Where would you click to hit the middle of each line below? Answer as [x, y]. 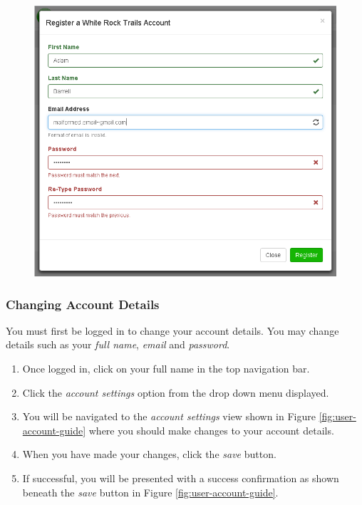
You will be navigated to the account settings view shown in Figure [169, 416]
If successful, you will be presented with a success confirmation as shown [181, 478]
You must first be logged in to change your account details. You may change [172, 330]
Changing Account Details [83, 304]
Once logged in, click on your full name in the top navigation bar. [166, 369]
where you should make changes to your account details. [211, 430]
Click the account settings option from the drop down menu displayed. [176, 392]
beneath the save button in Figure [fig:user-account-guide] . [150, 492]
